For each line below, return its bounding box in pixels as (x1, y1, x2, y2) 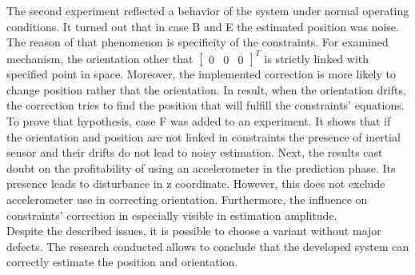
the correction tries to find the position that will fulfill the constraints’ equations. (6, 97, 405, 114)
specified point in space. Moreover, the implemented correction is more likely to (6, 66, 396, 82)
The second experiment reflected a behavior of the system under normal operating (6, 2, 409, 18)
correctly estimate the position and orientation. (6, 253, 238, 270)
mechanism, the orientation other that (6, 50, 194, 66)
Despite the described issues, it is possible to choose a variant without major (6, 222, 381, 239)
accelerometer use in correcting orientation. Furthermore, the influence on (6, 191, 368, 208)
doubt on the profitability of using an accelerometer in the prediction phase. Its (6, 159, 396, 176)
